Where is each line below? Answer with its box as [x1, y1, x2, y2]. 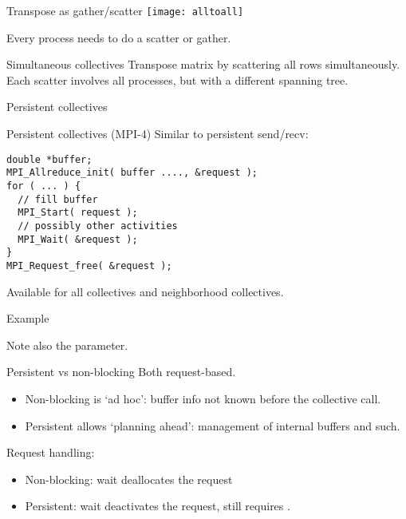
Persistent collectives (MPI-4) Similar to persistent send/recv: [6, 125, 309, 142]
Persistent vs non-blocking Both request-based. [6, 363, 236, 380]
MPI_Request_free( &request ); [6, 259, 172, 271]
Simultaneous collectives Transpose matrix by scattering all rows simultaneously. [6, 56, 400, 73]
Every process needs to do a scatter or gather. [6, 29, 231, 46]
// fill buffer [18, 193, 98, 205]
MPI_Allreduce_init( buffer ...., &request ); [6, 167, 258, 179]
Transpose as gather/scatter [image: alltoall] [6, 2, 244, 18]
